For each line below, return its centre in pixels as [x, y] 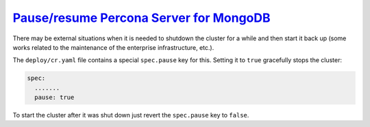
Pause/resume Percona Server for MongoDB [141, 18]
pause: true [54, 98]
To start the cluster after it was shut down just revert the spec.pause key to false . [131, 115]
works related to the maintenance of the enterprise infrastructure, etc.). [113, 47]
